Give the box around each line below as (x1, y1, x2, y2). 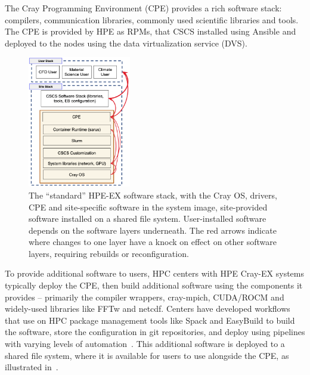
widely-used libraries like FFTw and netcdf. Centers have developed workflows (5, 302, 290, 315)
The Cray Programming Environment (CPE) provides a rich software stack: (5, 2, 282, 14)
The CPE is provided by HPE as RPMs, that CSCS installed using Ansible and (5, 25, 296, 38)
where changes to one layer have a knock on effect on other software (29, 235, 277, 248)
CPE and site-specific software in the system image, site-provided (29, 200, 268, 213)
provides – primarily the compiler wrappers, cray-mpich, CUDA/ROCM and (5, 290, 284, 303)
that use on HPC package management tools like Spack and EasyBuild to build (5, 314, 295, 326)
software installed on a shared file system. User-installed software (29, 212, 266, 225)
